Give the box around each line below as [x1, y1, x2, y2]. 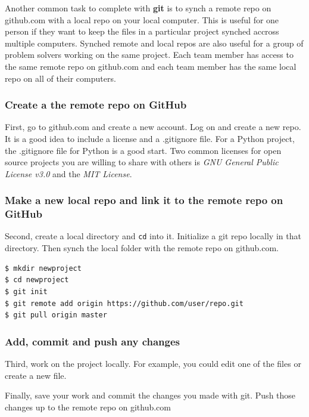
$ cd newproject [5, 276, 69, 285]
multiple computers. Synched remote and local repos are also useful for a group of [5, 36, 304, 49]
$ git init [5, 287, 48, 296]
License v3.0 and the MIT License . [5, 167, 132, 180]
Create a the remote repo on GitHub [5, 97, 187, 112]
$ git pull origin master [5, 311, 107, 320]
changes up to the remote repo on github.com [5, 400, 171, 413]
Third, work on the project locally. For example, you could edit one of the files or [5, 357, 301, 369]
